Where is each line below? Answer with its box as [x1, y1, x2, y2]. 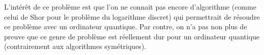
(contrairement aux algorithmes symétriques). [4, 41, 146, 51]
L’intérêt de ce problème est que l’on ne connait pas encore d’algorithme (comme [4, 2, 256, 12]
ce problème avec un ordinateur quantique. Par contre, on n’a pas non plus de [4, 21, 247, 32]
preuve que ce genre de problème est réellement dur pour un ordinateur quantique [4, 31, 260, 41]
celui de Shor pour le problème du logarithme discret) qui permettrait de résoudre [4, 11, 260, 22]
